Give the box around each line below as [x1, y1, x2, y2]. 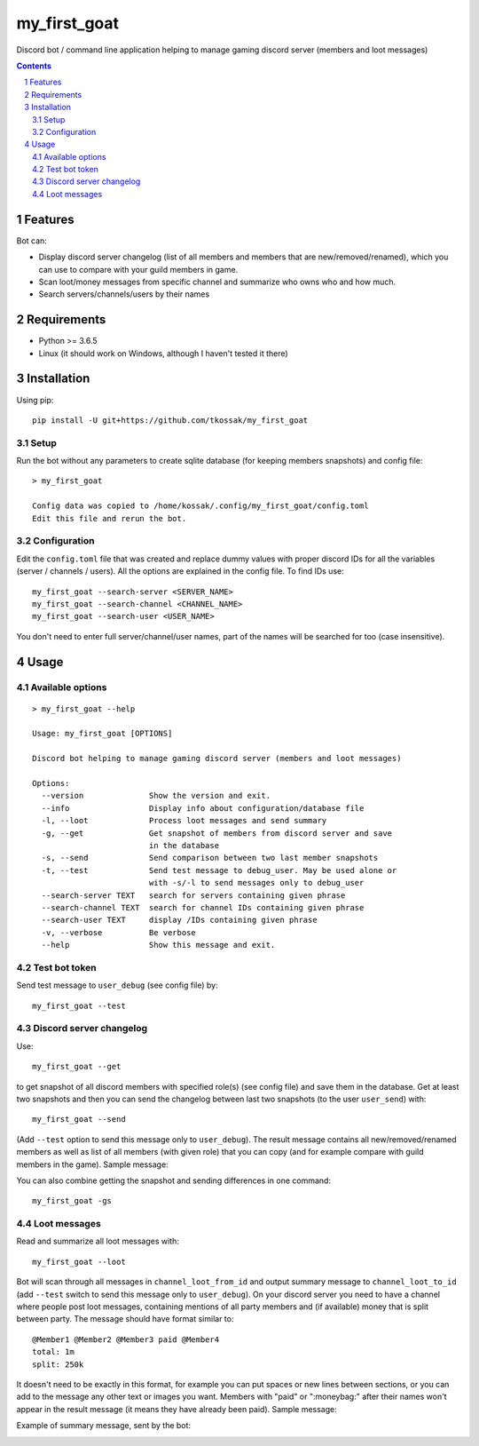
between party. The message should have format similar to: [16, 1314, 234, 1324]
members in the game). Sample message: [16, 1159, 169, 1170]
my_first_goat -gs [32, 1196, 113, 1206]
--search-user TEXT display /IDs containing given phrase [41, 915, 318, 926]
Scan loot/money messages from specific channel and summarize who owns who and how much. [38, 276, 397, 287]
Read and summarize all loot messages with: [16, 1235, 179, 1247]
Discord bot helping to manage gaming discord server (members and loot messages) [32, 753, 402, 764]
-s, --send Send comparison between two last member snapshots [41, 853, 379, 863]
